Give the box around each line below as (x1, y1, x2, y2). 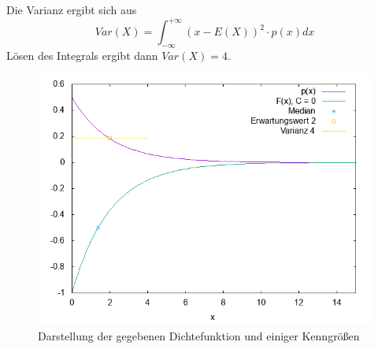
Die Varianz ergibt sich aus (6, 2, 137, 17)
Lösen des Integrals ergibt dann (6, 46, 158, 63)
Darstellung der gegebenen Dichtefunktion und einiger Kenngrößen (38, 328, 360, 344)
